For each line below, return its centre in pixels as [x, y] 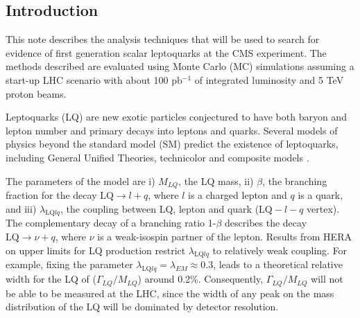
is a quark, [320, 195]
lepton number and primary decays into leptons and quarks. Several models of [172, 130]
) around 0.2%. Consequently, [200, 279]
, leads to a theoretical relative [278, 264]
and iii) [21, 208]
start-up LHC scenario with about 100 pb [94, 79]
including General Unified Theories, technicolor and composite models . [157, 157]
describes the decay [266, 223]
